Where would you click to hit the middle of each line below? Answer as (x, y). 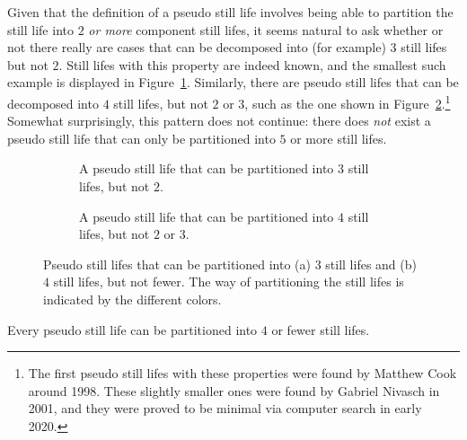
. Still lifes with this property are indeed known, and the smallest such (252, 64)
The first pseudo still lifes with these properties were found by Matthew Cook (242, 373)
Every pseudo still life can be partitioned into (132, 329)
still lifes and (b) (371, 264)
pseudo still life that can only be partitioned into (141, 138)
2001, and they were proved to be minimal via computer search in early (225, 408)
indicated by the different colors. (132, 299)
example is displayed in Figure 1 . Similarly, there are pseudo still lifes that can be (233, 82)
